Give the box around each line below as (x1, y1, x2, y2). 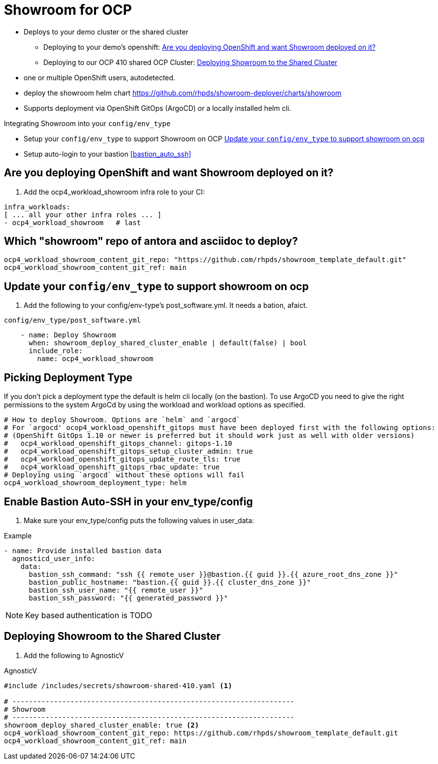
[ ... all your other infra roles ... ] (4, 210, 162, 219)
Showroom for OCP (4, 1, 132, 18)
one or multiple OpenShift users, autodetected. (24, 73, 176, 82)
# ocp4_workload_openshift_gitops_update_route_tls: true (4, 455, 241, 464)
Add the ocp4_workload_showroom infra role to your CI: (24, 187, 205, 196)
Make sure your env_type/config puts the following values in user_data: (24, 516, 254, 525)
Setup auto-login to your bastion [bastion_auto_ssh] (24, 149, 191, 158)
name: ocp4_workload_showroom (37, 355, 154, 363)
